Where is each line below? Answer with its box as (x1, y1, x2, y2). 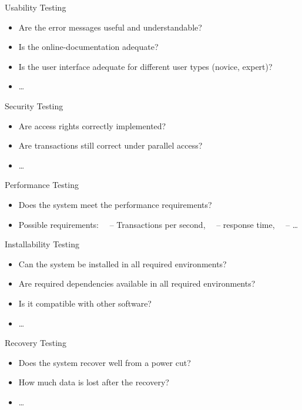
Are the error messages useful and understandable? (18, 21, 202, 33)
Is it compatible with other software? (18, 297, 152, 309)
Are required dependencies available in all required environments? (18, 277, 256, 290)
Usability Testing (5, 1, 66, 13)
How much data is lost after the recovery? (18, 376, 169, 388)
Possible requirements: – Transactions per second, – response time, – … (18, 218, 298, 230)
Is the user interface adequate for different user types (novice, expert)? (18, 60, 273, 72)
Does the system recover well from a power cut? (18, 356, 191, 368)
